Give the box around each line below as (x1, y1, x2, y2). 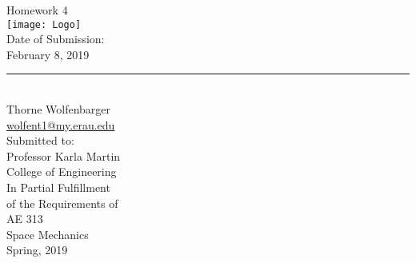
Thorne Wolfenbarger (6, 101, 111, 118)
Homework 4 (6, 2, 68, 18)
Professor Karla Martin (6, 147, 121, 164)
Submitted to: (6, 132, 74, 149)
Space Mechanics (6, 225, 89, 242)
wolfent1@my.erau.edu (6, 116, 115, 133)
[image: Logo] (6, 18, 82, 30)
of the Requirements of (6, 194, 118, 211)
